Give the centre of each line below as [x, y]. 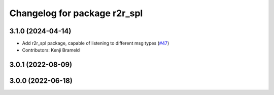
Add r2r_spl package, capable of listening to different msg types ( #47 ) [96, 43]
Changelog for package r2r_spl [76, 13]
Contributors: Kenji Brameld [51, 50]
